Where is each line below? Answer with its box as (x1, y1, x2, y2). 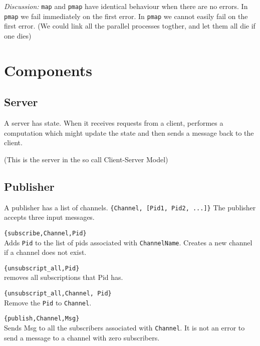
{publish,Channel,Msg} (4, 315, 80, 322)
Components (4, 60, 92, 80)
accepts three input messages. (4, 212, 95, 222)
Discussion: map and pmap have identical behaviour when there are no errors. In (4, 1, 248, 11)
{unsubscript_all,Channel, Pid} (4, 290, 112, 297)
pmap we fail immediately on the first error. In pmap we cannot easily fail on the (4, 11, 248, 21)
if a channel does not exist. (4, 247, 87, 257)
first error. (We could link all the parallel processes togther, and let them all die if (4, 21, 255, 31)
